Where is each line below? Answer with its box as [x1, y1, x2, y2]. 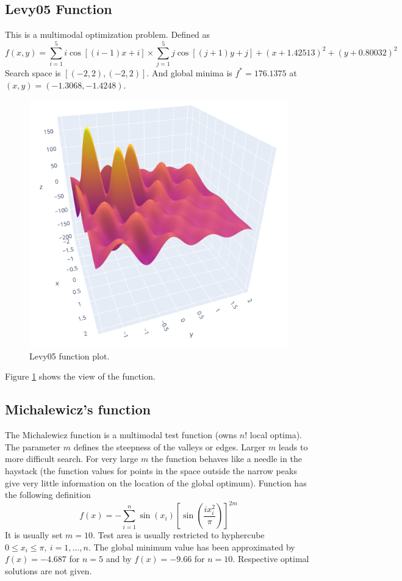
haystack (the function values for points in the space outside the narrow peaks [5, 464, 297, 477]
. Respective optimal [232, 552, 309, 565]
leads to [278, 440, 308, 453]
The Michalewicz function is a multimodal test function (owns [5, 428, 237, 441]
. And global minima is [146, 66, 232, 79]
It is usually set [5, 529, 63, 541]
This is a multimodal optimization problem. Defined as [5, 28, 210, 41]
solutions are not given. [5, 565, 92, 577]
